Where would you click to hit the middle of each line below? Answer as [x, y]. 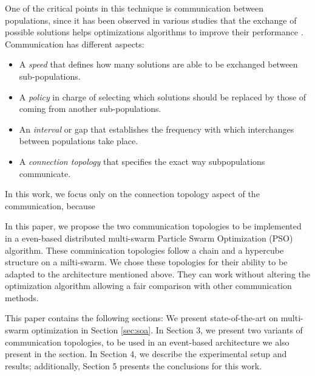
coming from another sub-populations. [90, 109]
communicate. [45, 173]
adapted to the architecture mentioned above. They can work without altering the [157, 273]
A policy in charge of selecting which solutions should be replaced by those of [163, 96]
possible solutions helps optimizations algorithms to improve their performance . [154, 32]
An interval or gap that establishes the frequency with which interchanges [157, 129]
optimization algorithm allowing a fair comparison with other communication [148, 286]
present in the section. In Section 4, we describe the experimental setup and [146, 354]
